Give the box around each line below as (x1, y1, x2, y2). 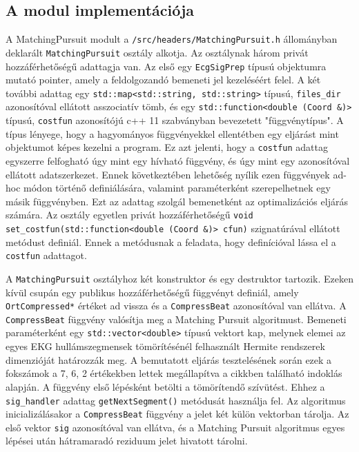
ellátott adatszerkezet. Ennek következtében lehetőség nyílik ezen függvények (6, 167, 330, 181)
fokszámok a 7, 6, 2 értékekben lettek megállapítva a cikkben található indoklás (6, 366, 342, 380)
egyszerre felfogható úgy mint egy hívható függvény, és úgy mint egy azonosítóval (6, 153, 350, 167)
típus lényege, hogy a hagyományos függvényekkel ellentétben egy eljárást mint (6, 126, 339, 141)
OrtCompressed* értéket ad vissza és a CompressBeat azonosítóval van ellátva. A (6, 298, 347, 313)
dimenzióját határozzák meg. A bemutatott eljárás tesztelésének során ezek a (6, 352, 332, 367)
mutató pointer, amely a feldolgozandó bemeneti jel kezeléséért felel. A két (6, 72, 321, 87)
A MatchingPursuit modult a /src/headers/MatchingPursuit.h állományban (6, 32, 338, 46)
